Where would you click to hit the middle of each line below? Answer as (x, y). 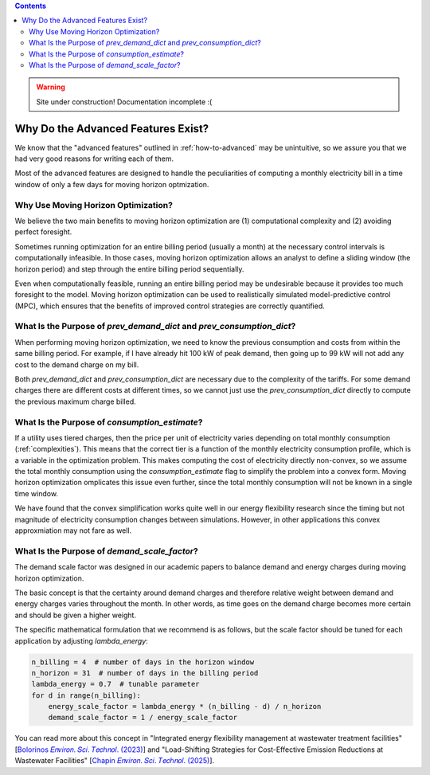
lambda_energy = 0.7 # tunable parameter (115, 684)
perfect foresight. (43, 232)
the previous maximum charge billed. (75, 401)
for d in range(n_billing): (86, 695)
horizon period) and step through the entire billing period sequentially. (129, 269)
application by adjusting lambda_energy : (82, 640)
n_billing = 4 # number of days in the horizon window (143, 662)
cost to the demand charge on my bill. (77, 364)
